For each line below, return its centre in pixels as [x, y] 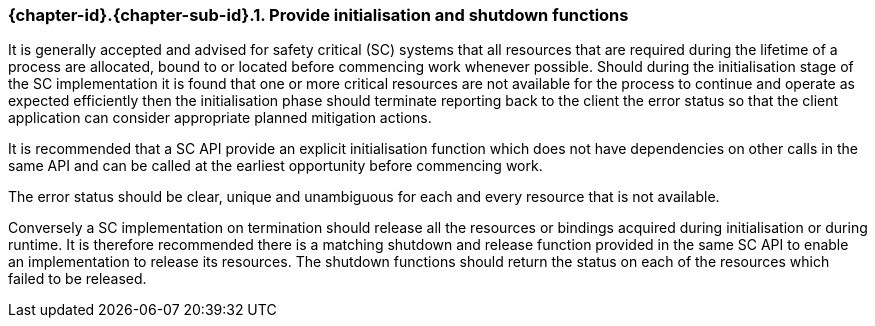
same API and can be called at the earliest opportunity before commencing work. [275, 166]
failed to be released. [77, 279]
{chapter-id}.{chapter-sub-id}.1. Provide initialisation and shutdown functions [318, 15]
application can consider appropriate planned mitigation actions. [220, 118]
